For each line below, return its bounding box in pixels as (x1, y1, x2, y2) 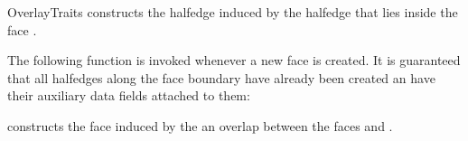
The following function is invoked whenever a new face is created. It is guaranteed (7, 51, 461, 70)
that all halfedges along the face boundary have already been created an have (7, 68, 435, 87)
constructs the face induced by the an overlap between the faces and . (7, 116, 393, 135)
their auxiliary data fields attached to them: (7, 86, 250, 105)
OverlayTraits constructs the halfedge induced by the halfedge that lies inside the (7, 3, 458, 21)
